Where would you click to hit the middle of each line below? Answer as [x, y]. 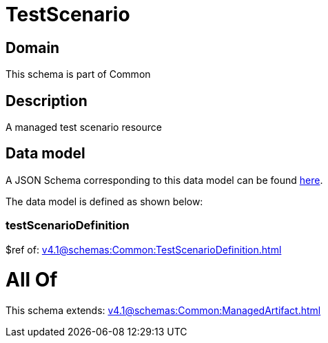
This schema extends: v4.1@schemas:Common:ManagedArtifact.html [163, 311]
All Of [32, 280]
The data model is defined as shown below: [104, 201]
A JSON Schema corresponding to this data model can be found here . [164, 180]
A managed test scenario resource [84, 127]
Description [47, 101]
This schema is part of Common [78, 74]
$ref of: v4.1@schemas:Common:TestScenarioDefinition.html [144, 249]
